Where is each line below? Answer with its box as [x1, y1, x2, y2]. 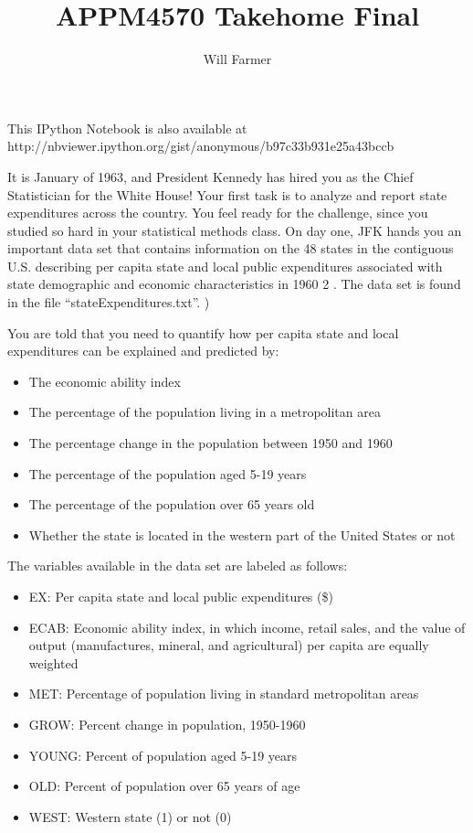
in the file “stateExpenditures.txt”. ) [7, 293, 210, 312]
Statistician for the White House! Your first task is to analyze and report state [7, 185, 447, 204]
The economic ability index [28, 371, 181, 390]
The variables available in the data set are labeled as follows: [7, 556, 348, 575]
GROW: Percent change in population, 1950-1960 [28, 714, 306, 733]
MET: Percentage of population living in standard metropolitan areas [28, 684, 419, 703]
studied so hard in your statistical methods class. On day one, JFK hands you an [7, 220, 462, 240]
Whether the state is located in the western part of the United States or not [28, 525, 456, 544]
